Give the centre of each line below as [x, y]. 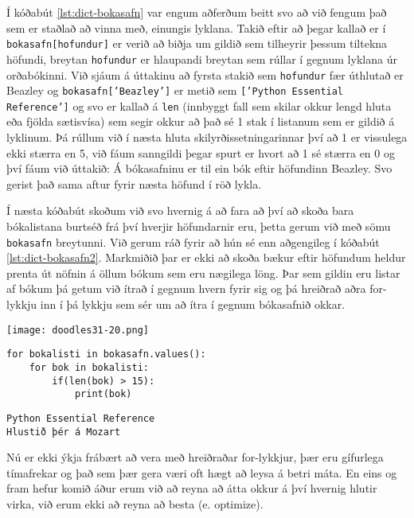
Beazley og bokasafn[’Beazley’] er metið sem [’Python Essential [175, 90]
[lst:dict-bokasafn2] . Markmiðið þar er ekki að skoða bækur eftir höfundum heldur [206, 257]
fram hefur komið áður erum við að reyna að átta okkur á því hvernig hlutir [192, 488]
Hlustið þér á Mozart [64, 432]
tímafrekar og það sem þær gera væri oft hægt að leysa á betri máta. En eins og [202, 472]
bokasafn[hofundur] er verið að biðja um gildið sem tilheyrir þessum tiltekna [197, 43]
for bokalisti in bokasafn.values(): [106, 354]
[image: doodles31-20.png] [78, 330]
